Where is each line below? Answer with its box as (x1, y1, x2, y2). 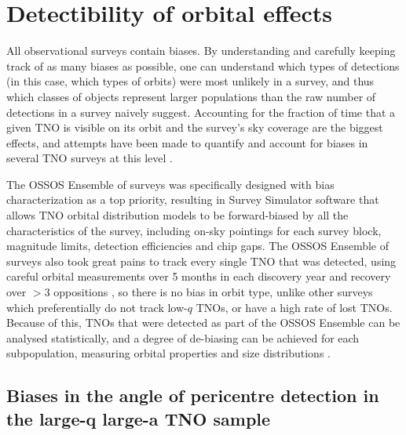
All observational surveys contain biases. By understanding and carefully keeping (6, 42, 396, 59)
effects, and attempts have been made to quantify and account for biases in (6, 134, 368, 150)
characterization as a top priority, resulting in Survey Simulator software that (6, 191, 379, 208)
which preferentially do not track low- (6, 299, 188, 315)
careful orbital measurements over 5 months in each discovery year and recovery (6, 268, 391, 285)
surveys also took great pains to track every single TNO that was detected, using (6, 252, 397, 269)
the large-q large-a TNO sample (6, 406, 271, 430)
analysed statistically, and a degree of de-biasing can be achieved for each (6, 329, 360, 346)
